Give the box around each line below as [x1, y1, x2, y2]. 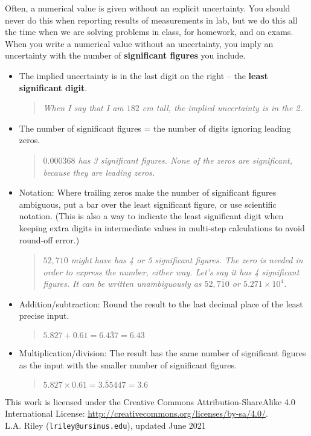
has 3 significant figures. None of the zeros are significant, [78, 153, 292, 166]
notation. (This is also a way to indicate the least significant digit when [19, 210, 284, 222]
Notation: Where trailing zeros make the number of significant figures [19, 186, 277, 199]
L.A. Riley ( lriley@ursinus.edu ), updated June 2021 [5, 418, 206, 431]
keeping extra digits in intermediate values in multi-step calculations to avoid [19, 221, 305, 234]
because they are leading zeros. [43, 165, 155, 178]
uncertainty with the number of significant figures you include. [5, 49, 246, 62]
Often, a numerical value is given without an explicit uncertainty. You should [5, 2, 290, 14]
